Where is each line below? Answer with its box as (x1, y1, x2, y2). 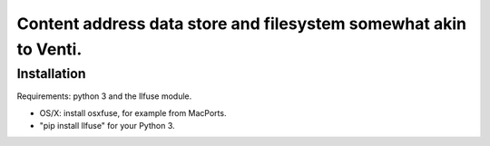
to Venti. (16, 39, 83, 59)
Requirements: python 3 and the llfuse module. (16, 91, 192, 102)
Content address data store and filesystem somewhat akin (16, 14, 467, 34)
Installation (16, 65, 86, 82)
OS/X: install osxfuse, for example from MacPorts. (39, 107, 227, 118)
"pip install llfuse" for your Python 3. (39, 120, 176, 131)
